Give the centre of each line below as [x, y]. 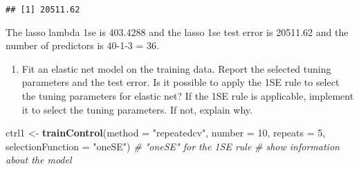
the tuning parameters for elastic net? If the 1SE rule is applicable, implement [188, 96]
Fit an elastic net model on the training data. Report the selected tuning [176, 68]
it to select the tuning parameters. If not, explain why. [137, 109]
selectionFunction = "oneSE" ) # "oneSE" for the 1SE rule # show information [173, 146]
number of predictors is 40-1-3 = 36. [82, 45]
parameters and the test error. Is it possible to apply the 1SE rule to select [181, 82]
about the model [39, 160]
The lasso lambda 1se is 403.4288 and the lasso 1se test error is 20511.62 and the [177, 32]
